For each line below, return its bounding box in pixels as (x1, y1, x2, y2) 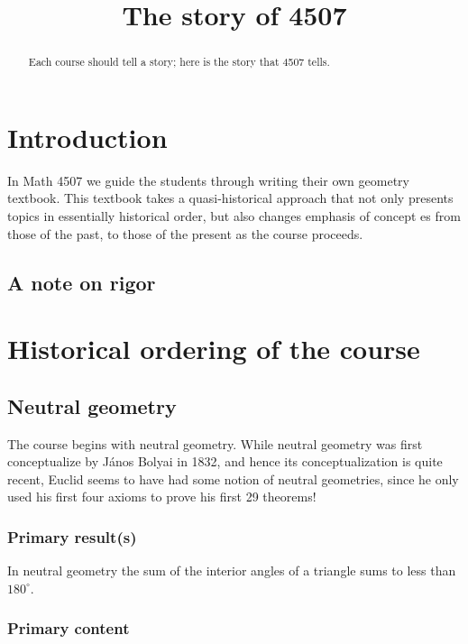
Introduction (7, 118, 168, 155)
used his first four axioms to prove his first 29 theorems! (7, 487, 317, 506)
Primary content (7, 617, 130, 639)
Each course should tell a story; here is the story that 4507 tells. (28, 54, 330, 69)
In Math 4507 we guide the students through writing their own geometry (7, 170, 409, 189)
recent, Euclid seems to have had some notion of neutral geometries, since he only (7, 469, 459, 488)
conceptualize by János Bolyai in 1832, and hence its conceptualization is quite (7, 452, 443, 471)
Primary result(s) (7, 525, 137, 547)
